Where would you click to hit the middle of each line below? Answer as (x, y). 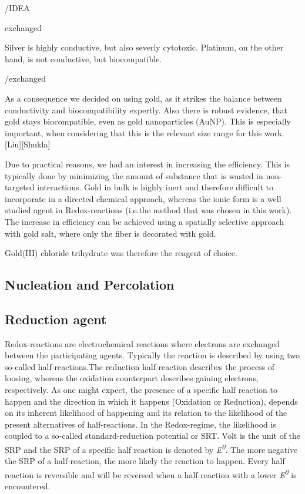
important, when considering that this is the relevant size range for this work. (145, 132)
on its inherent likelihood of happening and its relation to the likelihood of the (146, 413)
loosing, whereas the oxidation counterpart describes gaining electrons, (132, 378)
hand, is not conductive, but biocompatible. (83, 58)
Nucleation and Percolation (90, 285)
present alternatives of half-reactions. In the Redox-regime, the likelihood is (140, 424)
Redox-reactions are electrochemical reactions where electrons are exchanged (143, 343)
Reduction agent (56, 319)
